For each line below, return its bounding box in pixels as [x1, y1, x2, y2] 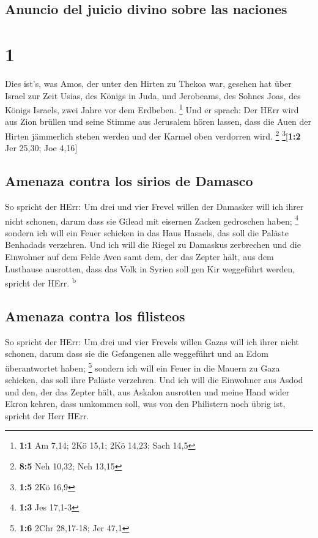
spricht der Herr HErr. [5, 409, 89, 422]
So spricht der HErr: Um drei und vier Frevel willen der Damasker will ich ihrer [5, 200, 304, 212]
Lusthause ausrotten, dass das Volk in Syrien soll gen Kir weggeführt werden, [5, 262, 295, 275]
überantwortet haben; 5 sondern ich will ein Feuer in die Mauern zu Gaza [5, 359, 280, 374]
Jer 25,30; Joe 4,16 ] [5, 141, 78, 154]
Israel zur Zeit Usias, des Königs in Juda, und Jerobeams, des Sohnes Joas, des [5, 89, 301, 102]
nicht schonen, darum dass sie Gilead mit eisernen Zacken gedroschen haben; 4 [5, 212, 299, 227]
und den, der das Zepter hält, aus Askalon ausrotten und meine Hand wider [5, 385, 290, 398]
